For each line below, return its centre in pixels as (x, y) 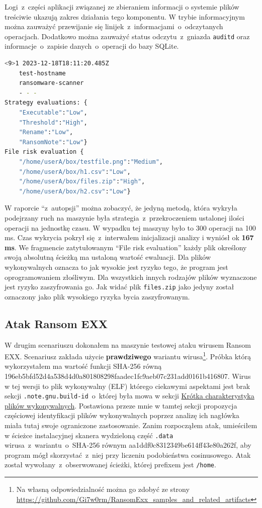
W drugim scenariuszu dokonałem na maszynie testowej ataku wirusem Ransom (128, 344)
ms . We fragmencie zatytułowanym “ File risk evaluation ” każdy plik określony (126, 247)
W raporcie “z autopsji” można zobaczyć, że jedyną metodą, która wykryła (121, 208)
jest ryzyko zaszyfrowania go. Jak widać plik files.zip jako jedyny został (119, 287)
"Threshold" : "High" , (53, 122)
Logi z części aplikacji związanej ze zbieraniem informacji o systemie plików (122, 7)
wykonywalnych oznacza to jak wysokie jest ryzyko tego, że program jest (116, 267)
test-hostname (42, 73)
